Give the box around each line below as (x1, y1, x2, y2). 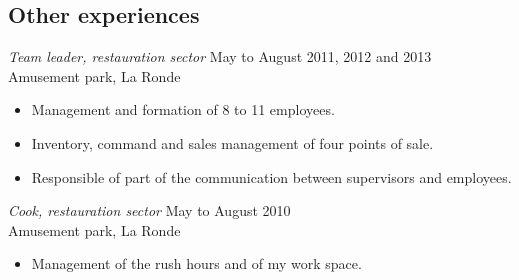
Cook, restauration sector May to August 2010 (8, 200, 291, 221)
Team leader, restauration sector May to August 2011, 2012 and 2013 (8, 46, 432, 67)
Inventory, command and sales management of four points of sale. (31, 132, 434, 153)
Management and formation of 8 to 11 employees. (31, 99, 335, 120)
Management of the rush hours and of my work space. (31, 253, 362, 274)
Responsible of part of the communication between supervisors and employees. (31, 166, 512, 187)
